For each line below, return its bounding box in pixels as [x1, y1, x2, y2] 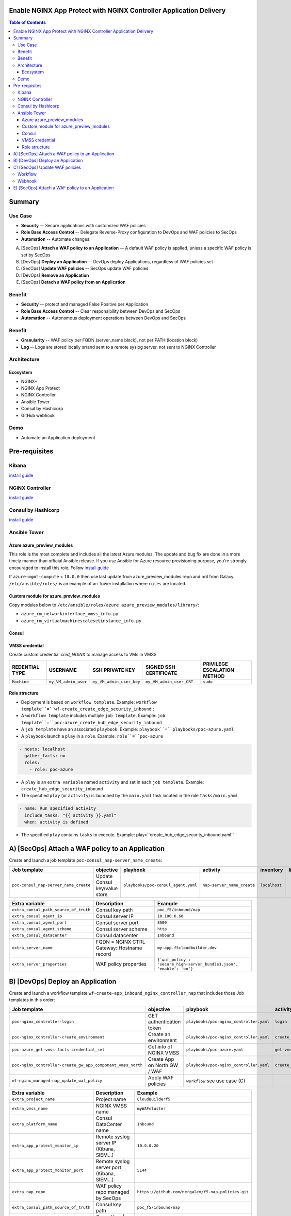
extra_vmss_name [12, 1106, 48, 1111]
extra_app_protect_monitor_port [12, 1168, 83, 1173]
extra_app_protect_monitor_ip [12, 1143, 79, 1148]
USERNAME [48, 666, 77, 673]
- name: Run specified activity [19, 805, 97, 811]
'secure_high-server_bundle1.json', [157, 961, 239, 966]
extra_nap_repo [12, 1189, 46, 1195]
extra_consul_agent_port [12, 920, 67, 925]
